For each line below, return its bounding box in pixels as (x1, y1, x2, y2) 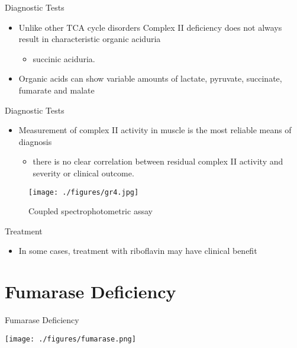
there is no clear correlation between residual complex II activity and (33, 155, 283, 167)
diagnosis (18, 135, 52, 147)
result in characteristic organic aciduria (18, 33, 161, 45)
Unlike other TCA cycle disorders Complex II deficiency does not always (18, 21, 282, 33)
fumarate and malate (18, 83, 95, 96)
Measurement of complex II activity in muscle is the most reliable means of (18, 124, 292, 136)
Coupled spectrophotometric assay (28, 205, 153, 217)
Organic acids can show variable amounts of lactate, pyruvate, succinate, (18, 72, 282, 85)
